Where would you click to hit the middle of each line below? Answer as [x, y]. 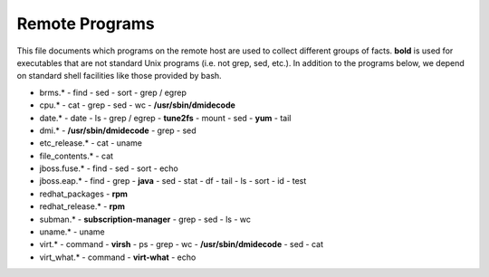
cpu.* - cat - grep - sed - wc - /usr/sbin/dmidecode [137, 105]
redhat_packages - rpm [84, 194]
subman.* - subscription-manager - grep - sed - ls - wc [145, 219]
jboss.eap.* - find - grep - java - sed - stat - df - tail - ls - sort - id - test [173, 181]
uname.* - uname [72, 232]
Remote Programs [86, 24]
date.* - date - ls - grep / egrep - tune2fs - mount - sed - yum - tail [165, 118]
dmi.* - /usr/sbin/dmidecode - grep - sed [118, 130]
